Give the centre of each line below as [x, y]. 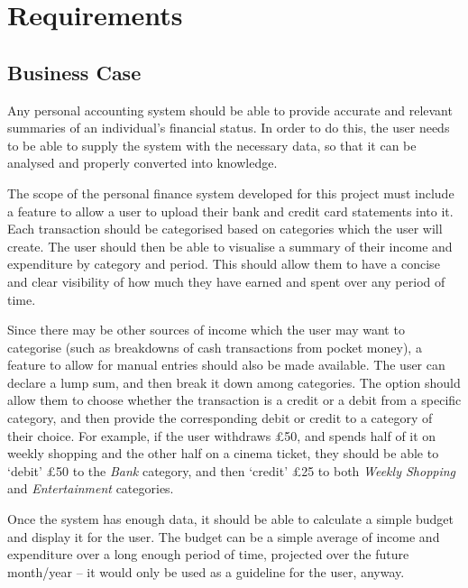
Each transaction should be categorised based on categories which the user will [225, 229]
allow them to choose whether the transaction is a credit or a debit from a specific [234, 400]
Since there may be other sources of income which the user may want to [206, 330]
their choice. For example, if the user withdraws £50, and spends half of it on [222, 435]
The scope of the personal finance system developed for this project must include [231, 193]
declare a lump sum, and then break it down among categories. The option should [234, 382]
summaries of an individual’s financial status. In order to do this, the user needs [229, 128]
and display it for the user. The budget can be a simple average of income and [224, 536]
